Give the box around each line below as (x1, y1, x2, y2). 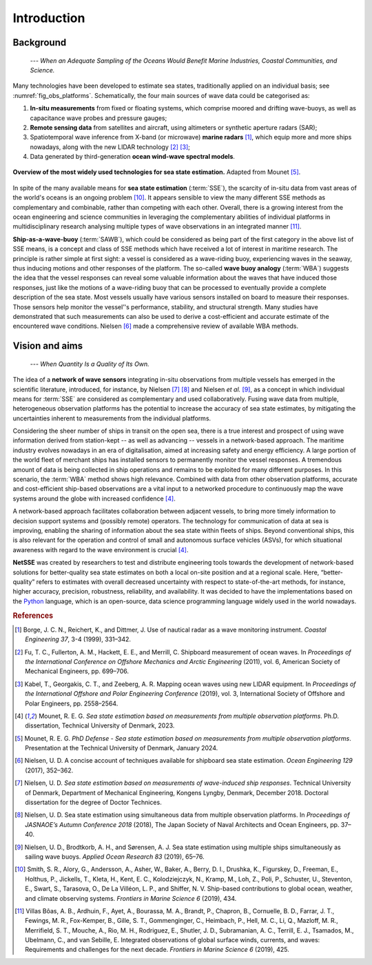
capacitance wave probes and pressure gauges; (30, 114, 167, 122)
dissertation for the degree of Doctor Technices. (25, 798, 162, 807)
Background (12, 37, 67, 48)
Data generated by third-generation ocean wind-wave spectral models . (30, 153, 236, 161)
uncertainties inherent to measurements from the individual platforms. (12, 414, 211, 422)
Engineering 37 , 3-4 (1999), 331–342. (25, 635, 131, 643)
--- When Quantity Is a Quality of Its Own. (30, 360, 149, 368)
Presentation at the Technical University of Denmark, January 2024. (25, 744, 218, 752)
